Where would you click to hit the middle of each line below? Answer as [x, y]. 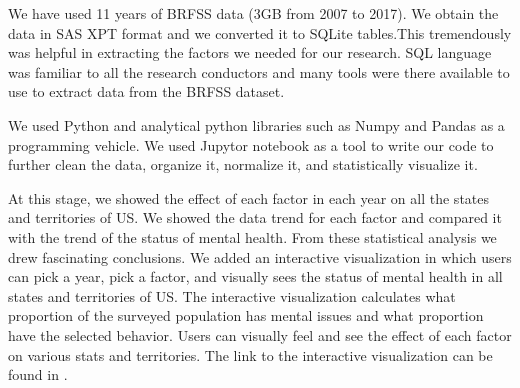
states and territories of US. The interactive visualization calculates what [232, 295]
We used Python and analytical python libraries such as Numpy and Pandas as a [256, 124]
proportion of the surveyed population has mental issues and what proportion [246, 315]
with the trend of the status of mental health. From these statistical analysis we [252, 236]
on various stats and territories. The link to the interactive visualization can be [250, 354]
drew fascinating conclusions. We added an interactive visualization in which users [260, 256]
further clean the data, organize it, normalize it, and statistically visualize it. [243, 164]
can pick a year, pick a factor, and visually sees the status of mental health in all [255, 276]
